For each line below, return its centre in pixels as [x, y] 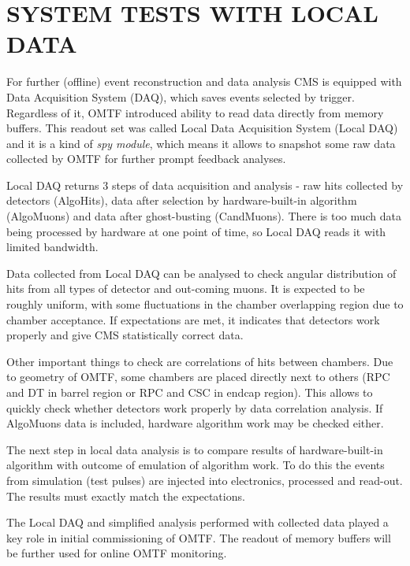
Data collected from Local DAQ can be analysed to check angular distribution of [201, 273]
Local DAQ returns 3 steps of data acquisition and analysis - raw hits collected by [205, 185]
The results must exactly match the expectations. [126, 496]
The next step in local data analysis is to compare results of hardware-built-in [195, 449]
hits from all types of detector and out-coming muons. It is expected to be [186, 289]
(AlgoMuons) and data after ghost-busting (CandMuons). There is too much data [204, 216]
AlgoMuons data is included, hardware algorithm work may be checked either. [195, 423]
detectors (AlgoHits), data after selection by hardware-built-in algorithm [182, 200]
